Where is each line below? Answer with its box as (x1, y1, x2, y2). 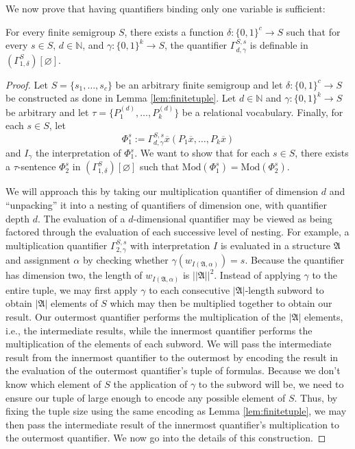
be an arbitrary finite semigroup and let (115, 77, 283, 91)
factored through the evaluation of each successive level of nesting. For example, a (5, 224, 350, 239)
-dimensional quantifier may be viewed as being (133, 211, 332, 225)
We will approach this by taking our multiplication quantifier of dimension (5, 184, 319, 198)
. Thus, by (294, 390, 338, 404)
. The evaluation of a (37, 211, 125, 225)
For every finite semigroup (5, 24, 116, 38)
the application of (113, 376, 188, 391)
